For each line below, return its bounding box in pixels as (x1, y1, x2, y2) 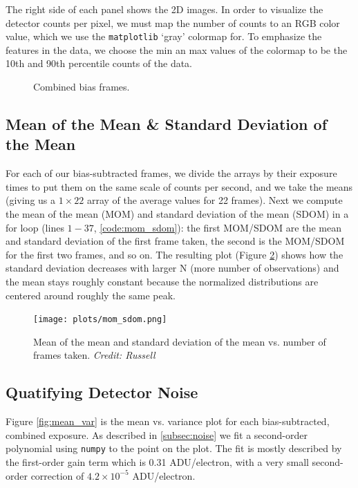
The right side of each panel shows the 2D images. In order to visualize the (6, 2, 323, 16)
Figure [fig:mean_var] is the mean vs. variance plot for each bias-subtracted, (6, 414, 330, 429)
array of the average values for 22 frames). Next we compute (86, 193, 343, 207)
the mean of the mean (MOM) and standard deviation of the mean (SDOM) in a (6, 207, 349, 220)
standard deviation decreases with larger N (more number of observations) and (6, 261, 339, 275)
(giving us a (6, 193, 56, 207)
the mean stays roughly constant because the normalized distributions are (6, 274, 319, 288)
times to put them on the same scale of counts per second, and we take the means (6, 179, 353, 194)
